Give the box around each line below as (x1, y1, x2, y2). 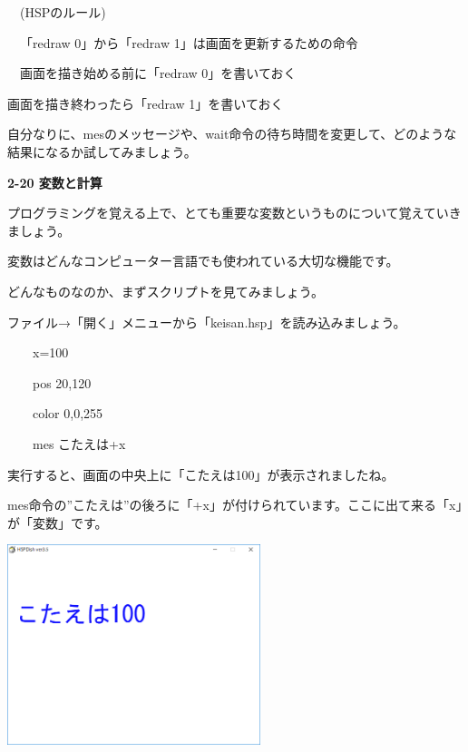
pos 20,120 (32, 373, 92, 392)
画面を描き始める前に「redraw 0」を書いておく (19, 63, 297, 83)
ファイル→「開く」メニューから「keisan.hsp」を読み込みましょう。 (7, 312, 406, 331)
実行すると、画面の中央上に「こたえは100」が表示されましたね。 (7, 464, 395, 483)
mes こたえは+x (32, 434, 126, 453)
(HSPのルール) (19, 3, 106, 21)
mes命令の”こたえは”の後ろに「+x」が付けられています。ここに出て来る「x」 (7, 495, 463, 514)
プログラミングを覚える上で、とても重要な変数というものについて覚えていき (7, 203, 462, 222)
